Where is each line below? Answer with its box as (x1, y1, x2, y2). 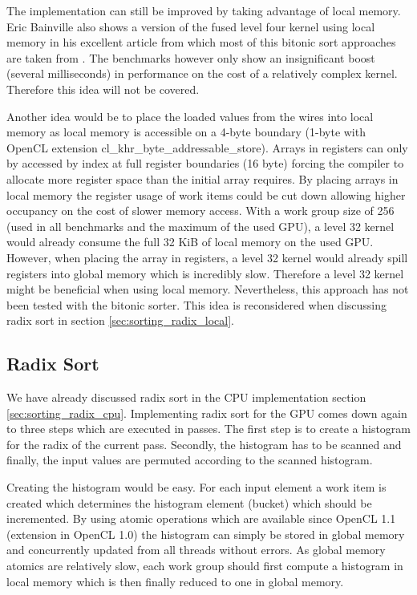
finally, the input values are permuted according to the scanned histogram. (6, 451, 373, 468)
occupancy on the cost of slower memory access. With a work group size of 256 (6, 202, 395, 219)
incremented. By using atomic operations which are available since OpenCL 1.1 (6, 510, 396, 527)
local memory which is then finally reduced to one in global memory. (6, 573, 344, 589)
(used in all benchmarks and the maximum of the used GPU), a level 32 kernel (6, 217, 395, 234)
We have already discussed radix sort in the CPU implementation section (6, 389, 366, 406)
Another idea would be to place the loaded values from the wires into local (6, 107, 374, 124)
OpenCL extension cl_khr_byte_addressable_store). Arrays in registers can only (6, 139, 408, 156)
